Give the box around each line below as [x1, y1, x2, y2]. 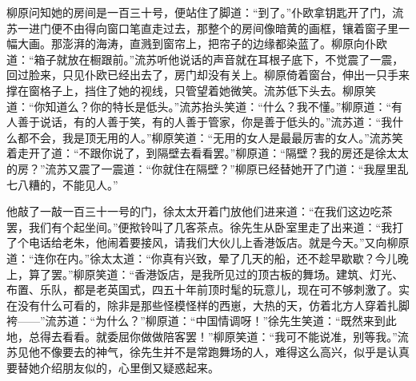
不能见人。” [62, 176, 118, 192]
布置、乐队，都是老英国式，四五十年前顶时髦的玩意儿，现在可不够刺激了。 [6, 281, 398, 298]
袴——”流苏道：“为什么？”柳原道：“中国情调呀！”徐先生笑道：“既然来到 [6, 312, 386, 329]
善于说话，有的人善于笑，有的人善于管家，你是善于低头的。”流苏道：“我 [17, 113, 393, 130]
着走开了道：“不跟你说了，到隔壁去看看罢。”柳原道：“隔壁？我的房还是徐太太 [6, 145, 409, 161]
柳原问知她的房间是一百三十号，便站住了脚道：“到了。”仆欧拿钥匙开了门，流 [6, 4, 404, 20]
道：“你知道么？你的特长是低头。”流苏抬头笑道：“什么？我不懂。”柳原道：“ [6, 97, 392, 114]
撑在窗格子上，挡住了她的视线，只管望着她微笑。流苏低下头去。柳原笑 [6, 81, 376, 98]
